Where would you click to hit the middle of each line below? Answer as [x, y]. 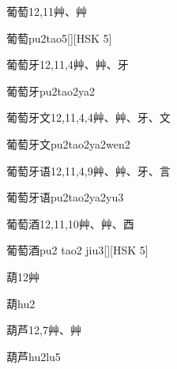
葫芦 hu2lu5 [34, 356]
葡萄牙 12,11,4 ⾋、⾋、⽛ [68, 64]
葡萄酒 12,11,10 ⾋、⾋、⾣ [70, 223]
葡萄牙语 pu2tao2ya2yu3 [65, 197]
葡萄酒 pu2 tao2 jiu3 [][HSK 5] [77, 250]
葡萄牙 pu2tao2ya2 [51, 90]
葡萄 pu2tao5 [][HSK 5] [59, 38]
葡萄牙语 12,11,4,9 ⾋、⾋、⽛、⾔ [88, 170]
